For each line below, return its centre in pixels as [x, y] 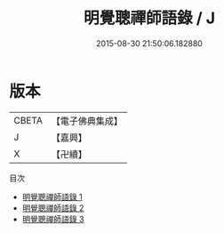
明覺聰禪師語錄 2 [53, 208]
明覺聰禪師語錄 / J [149, 18]
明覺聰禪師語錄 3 [53, 219]
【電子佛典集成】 [87, 121]
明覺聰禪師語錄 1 [52, 197]
